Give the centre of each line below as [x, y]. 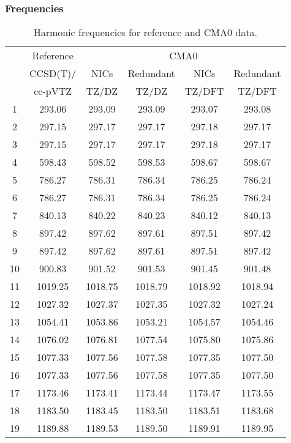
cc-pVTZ [53, 91]
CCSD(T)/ [53, 73]
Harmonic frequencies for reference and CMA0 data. [145, 32]
